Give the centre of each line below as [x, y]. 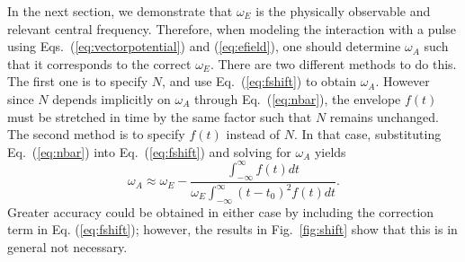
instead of [253, 134]
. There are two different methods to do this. [333, 63]
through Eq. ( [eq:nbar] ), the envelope [297, 98]
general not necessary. [67, 247]
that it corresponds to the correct [99, 63]
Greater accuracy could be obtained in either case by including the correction [221, 211]
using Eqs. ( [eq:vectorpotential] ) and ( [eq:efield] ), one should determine [204, 46]
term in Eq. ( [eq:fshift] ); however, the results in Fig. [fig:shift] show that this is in [232, 229]
